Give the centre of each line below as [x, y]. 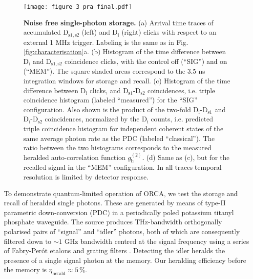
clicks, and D [109, 90]
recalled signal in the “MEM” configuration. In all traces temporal [123, 167]
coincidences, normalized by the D [96, 119]
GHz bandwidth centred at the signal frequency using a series [157, 241]
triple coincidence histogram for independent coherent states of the [124, 128]
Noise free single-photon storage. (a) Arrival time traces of [118, 22]
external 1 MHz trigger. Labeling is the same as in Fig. [106, 42]
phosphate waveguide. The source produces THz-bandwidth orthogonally [113, 222]
